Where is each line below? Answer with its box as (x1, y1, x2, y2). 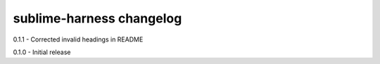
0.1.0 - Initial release (13, 48, 71, 56)
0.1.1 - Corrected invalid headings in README (13, 35, 144, 44)
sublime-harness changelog (13, 11, 182, 26)
